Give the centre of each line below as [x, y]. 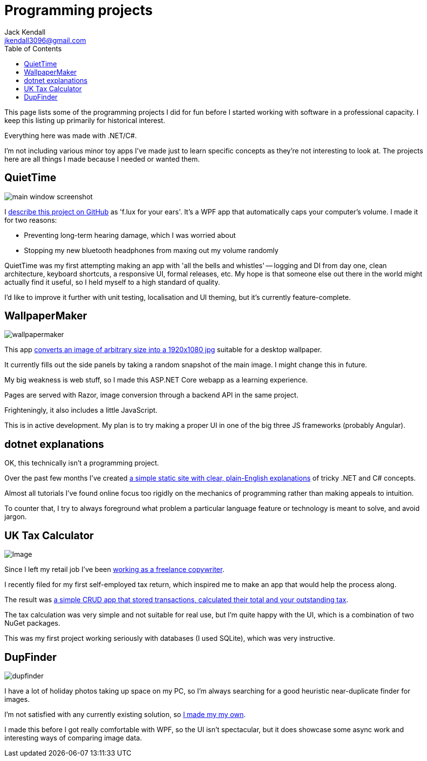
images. [17, 699]
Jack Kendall [25, 32]
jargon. [16, 517]
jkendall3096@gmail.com [45, 40]
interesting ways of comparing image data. [73, 738]
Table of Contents [33, 48]
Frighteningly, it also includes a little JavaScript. [81, 410]
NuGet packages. [32, 623]
